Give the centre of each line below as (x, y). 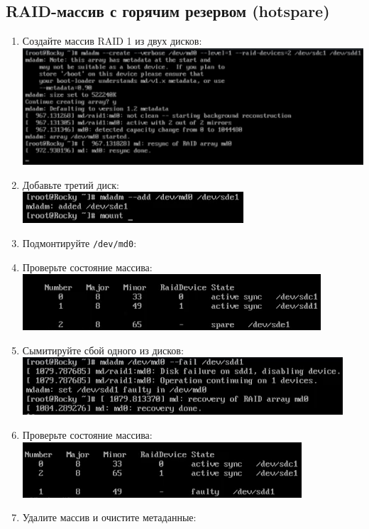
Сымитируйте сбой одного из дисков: (103, 350)
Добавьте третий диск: (71, 184)
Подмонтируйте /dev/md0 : (79, 243)
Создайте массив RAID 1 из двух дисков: (112, 41)
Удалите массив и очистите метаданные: (109, 517)
